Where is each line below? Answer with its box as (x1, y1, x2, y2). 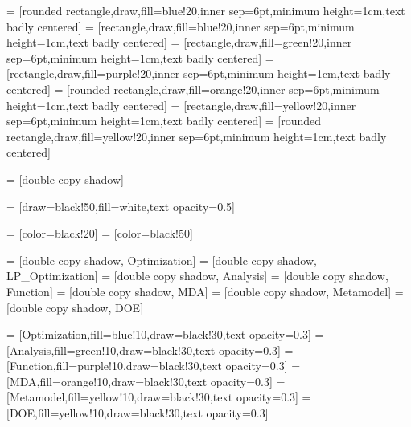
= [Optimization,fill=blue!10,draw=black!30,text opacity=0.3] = (6, 326, 324, 343)
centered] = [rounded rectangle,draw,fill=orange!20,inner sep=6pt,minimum (6, 80, 380, 97)
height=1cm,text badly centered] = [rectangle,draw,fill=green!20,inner (6, 34, 352, 51)
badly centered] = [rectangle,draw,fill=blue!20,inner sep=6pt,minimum (6, 18, 355, 35)
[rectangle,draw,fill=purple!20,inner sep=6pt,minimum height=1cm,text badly (6, 65, 391, 82)
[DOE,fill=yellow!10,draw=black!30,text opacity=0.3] (6, 405, 269, 421)
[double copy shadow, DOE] (6, 299, 144, 315)
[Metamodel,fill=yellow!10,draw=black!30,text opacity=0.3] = (6, 388, 311, 405)
